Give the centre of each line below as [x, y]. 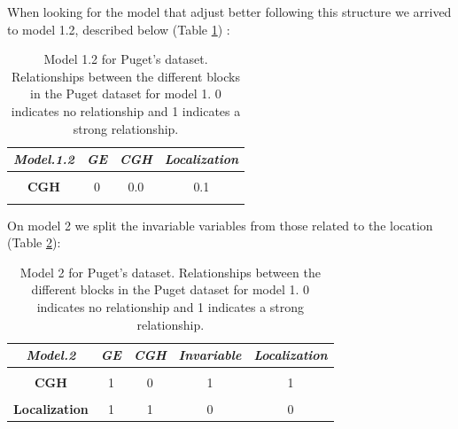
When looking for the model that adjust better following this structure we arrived [229, 12]
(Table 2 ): [34, 242]
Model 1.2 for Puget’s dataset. [126, 59]
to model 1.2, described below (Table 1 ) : [119, 29]
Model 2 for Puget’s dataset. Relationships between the [170, 272]
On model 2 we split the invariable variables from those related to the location [220, 225]
